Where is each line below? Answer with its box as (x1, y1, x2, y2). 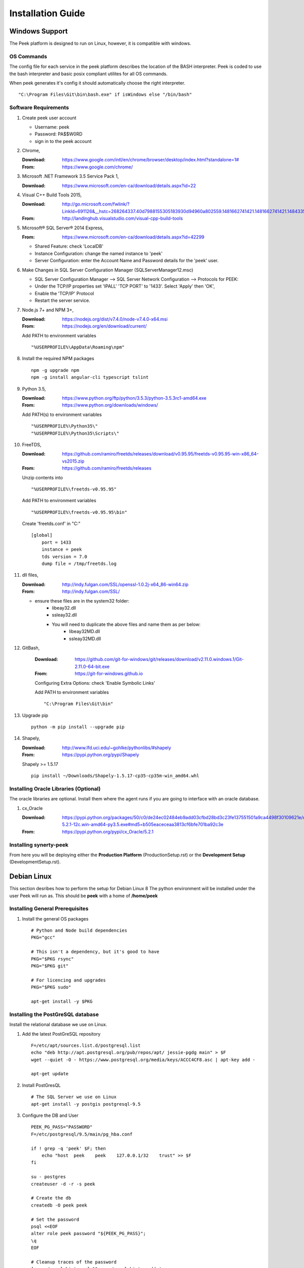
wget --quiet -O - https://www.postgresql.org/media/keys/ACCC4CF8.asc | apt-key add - (31, 1056, 256, 1063)
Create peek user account (22, 115, 77, 121)
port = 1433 (41, 539, 71, 545)
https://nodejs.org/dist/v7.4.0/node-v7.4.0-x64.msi (62, 316, 168, 322)
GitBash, (22, 645, 40, 651)
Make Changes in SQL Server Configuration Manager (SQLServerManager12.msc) (22, 267, 194, 273)
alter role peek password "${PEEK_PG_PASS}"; (31, 1230, 146, 1237)
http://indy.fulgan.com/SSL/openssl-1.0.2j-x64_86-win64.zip (62, 581, 188, 587)
